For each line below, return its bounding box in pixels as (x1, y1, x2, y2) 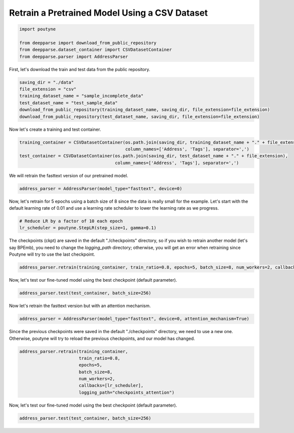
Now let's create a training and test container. (9, 126, 101, 132)
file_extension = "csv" (19, 86, 77, 92)
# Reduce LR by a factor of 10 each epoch (19, 218, 123, 224)
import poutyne (19, 26, 56, 32)
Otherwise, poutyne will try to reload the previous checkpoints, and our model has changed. (9, 336, 196, 341)
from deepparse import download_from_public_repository (19, 40, 157, 46)
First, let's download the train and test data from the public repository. (9, 66, 150, 72)
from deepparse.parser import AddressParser (19, 54, 128, 59)
